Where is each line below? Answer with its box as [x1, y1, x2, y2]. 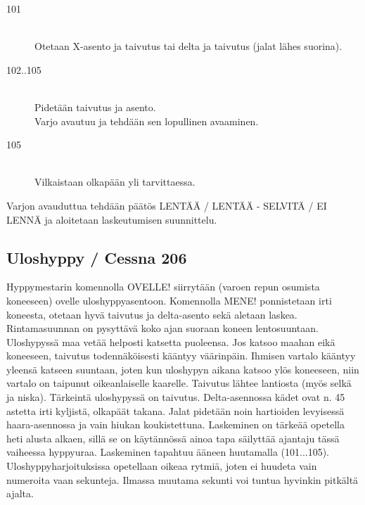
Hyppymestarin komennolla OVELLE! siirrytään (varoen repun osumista [6, 279, 320, 294]
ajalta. [6, 486, 34, 501]
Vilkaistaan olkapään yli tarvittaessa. [34, 174, 196, 189]
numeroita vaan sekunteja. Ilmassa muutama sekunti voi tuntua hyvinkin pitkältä [6, 472, 359, 487]
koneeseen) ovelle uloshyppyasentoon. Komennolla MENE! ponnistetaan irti [6, 293, 332, 307]
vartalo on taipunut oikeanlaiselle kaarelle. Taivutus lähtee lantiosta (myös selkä [6, 376, 352, 390]
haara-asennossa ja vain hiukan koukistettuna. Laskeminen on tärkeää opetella [6, 417, 345, 432]
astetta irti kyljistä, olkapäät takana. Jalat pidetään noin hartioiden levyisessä [6, 403, 345, 418]
